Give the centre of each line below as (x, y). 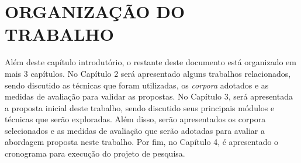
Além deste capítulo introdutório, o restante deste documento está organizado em (150, 62)
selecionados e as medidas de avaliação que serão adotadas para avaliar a (135, 130)
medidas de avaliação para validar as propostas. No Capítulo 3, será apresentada (149, 96)
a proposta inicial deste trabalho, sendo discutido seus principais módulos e (140, 107)
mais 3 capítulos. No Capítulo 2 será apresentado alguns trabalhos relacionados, (148, 73)
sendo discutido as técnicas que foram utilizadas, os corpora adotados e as (137, 85)
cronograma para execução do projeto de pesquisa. (95, 153)
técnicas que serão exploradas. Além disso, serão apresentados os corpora (135, 119)
